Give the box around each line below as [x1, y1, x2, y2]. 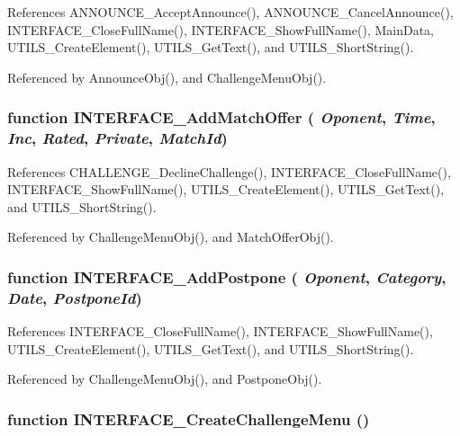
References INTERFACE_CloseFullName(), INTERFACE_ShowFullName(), [7, 322, 433, 341]
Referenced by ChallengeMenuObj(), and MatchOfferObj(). [7, 227, 334, 246]
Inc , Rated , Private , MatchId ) [7, 127, 228, 149]
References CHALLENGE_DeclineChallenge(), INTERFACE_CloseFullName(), [7, 162, 451, 181]
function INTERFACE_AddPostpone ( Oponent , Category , [7, 265, 446, 288]
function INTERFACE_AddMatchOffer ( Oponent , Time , [7, 106, 436, 129]
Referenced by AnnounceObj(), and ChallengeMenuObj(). [7, 67, 327, 86]
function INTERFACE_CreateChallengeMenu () [7, 407, 370, 430]
